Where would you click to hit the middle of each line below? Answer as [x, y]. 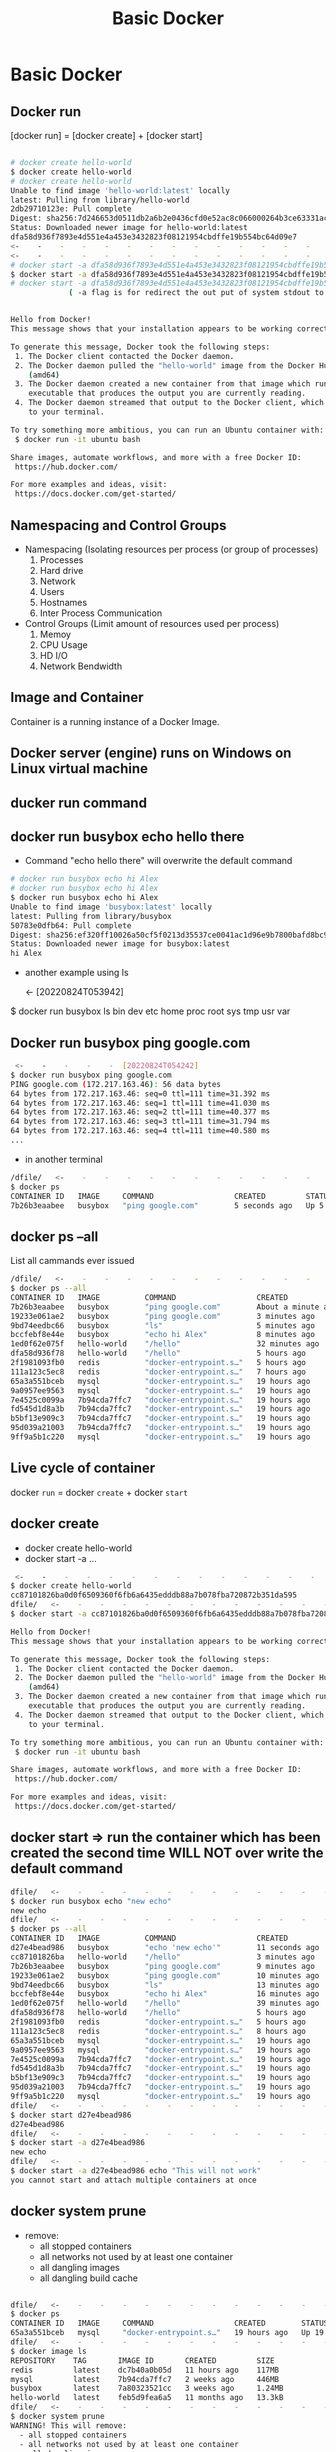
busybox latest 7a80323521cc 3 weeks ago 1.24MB [147, 2388]
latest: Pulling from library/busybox [91, 916]
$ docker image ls [48, 2351]
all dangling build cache [88, 2278]
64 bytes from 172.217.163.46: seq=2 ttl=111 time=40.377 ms [140, 1112]
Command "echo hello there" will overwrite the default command [158, 861]
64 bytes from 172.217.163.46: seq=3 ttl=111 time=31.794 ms [140, 1122]
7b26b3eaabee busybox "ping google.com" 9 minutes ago [162, 1966]
